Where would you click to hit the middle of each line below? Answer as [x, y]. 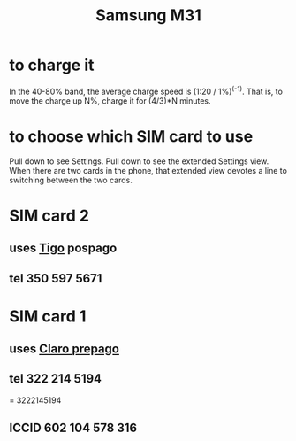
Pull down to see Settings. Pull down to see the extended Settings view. [139, 161]
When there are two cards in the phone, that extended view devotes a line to [148, 170]
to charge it [52, 65]
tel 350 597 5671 [56, 279]
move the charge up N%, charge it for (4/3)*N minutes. [110, 101]
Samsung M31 [148, 15]
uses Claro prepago [64, 349]
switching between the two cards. [71, 180]
